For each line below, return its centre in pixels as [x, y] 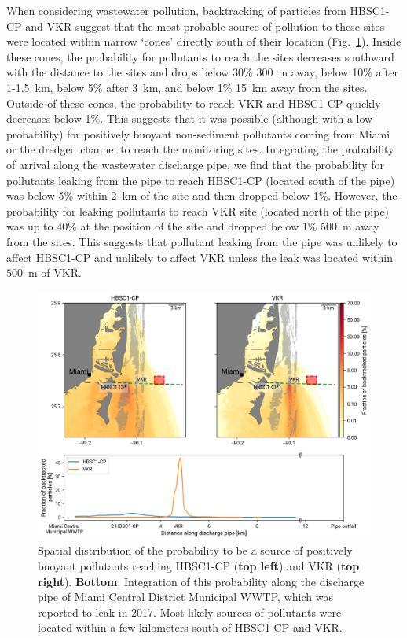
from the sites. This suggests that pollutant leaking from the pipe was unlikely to [202, 241]
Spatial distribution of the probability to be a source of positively [195, 550]
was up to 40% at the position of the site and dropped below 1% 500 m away [193, 226]
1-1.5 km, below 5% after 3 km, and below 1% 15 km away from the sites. [187, 87]
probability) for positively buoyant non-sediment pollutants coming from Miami [198, 133]
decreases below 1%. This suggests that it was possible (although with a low [190, 118]
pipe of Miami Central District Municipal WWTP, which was [185, 597]
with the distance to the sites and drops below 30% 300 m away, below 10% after [202, 72]
